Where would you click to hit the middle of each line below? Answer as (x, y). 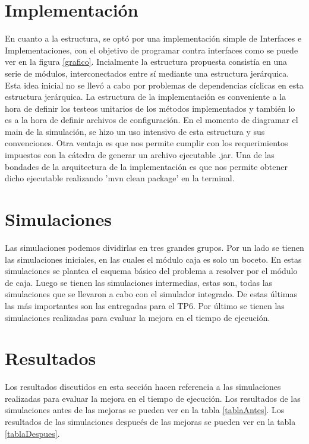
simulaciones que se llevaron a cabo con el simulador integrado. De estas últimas (151, 294)
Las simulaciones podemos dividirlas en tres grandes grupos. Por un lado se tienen (154, 247)
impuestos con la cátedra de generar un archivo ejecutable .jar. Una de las (140, 155)
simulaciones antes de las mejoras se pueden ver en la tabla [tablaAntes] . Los (145, 410)
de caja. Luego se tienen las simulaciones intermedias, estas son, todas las (139, 282)
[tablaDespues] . (32, 433)
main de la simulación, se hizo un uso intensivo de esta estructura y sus (135, 131)
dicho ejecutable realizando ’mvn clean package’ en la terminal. (120, 178)
